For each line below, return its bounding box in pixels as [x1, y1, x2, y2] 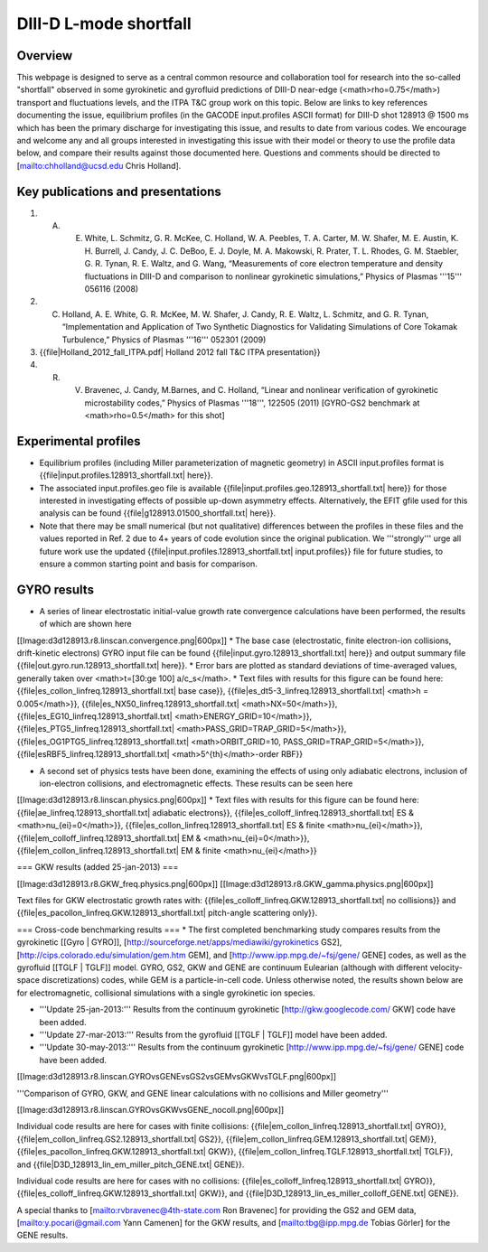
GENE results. [16, 1229, 69, 1241]
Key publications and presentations [16, 183, 221, 199]
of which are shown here [39, 619, 132, 630]
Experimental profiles [16, 434, 141, 449]
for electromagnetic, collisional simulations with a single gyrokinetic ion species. [16, 987, 315, 998]
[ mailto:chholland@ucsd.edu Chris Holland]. [16, 160, 182, 171]
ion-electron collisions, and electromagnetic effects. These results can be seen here [39, 778, 353, 789]
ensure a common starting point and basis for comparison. [39, 558, 258, 569]
